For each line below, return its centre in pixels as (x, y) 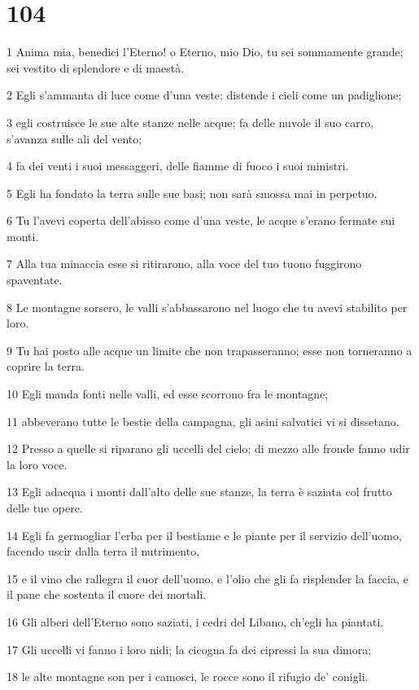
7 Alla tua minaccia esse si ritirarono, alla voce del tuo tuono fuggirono (184, 264)
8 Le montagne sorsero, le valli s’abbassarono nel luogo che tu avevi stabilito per (207, 307)
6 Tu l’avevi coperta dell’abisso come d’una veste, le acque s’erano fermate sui (201, 220)
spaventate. (35, 280)
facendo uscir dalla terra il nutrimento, (103, 551)
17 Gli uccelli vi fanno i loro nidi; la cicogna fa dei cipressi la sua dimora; (189, 649)
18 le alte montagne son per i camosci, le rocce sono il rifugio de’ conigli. (188, 677)
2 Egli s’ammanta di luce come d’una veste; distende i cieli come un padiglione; (204, 95)
